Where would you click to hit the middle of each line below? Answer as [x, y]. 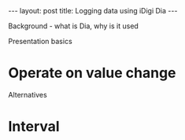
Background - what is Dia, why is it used [74, 26]
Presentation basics [40, 41]
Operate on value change [92, 73]
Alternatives [28, 94]
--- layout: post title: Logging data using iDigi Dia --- [93, 11]
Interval [34, 127]
